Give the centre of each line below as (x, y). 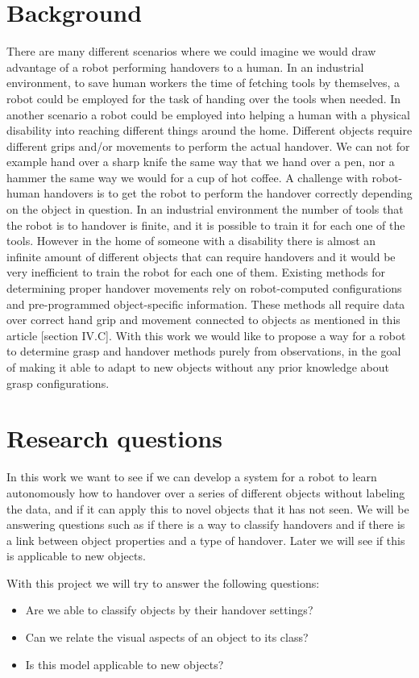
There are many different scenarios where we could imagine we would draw (191, 51)
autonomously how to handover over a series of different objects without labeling (206, 492)
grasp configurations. (58, 383)
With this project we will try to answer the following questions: (163, 582)
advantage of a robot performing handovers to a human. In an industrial (185, 67)
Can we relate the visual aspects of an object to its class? (167, 637)
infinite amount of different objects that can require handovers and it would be (201, 256)
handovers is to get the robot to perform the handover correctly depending (228, 193)
